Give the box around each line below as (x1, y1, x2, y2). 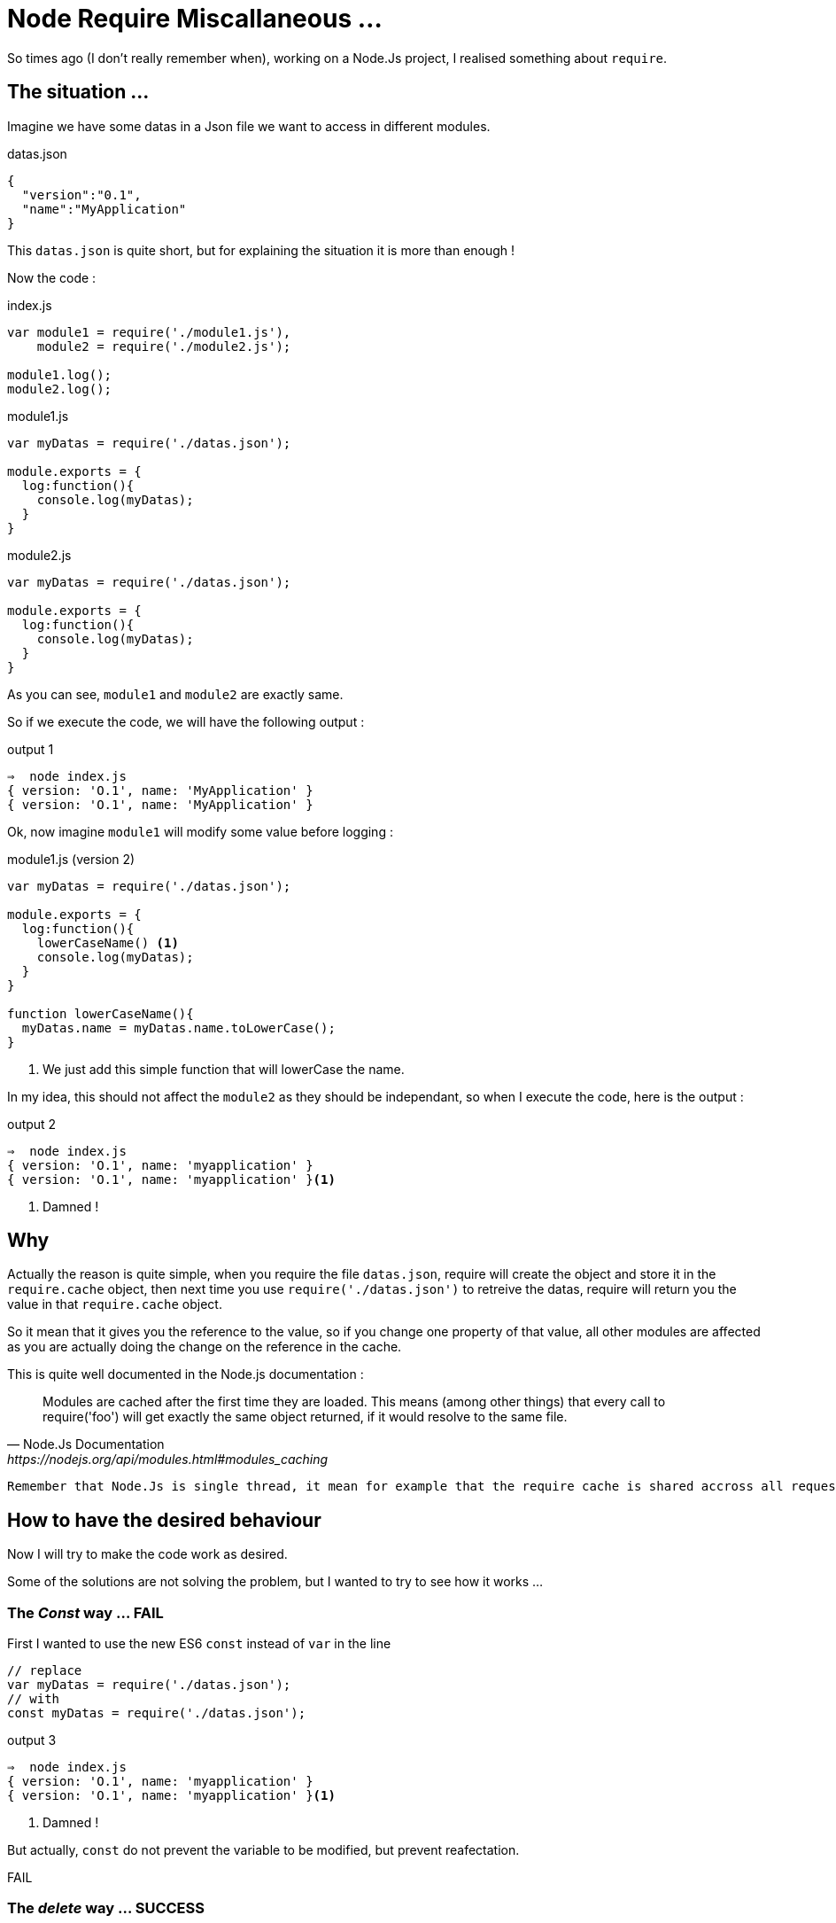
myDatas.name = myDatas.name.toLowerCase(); (21, 1020, 336, 1035)
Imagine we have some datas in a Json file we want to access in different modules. (7, 118, 491, 134)
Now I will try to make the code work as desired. (7, 1546, 288, 1562)
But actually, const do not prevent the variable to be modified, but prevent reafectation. (7, 1842, 520, 1858)
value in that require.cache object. (7, 1296, 222, 1312)
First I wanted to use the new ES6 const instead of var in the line (7, 1636, 391, 1652)
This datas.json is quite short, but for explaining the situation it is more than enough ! (7, 242, 515, 258)
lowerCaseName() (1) (36, 935, 179, 950)
